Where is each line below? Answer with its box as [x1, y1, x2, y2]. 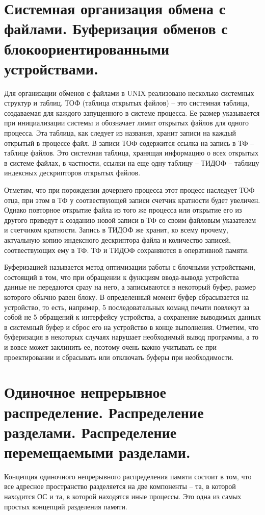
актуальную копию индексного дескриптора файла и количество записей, [4, 235, 231, 245]
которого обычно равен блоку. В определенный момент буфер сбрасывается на [4, 291, 249, 302]
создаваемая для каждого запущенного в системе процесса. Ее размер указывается [4, 107, 260, 118]
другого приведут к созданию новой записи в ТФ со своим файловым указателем [4, 214, 256, 225]
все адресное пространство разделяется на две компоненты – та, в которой [4, 481, 236, 492]
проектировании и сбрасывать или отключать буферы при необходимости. [4, 351, 234, 362]
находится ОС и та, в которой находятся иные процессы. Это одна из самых [4, 491, 242, 501]
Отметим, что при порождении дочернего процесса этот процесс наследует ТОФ [4, 185, 255, 195]
